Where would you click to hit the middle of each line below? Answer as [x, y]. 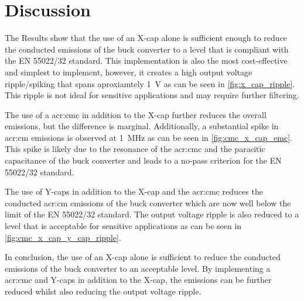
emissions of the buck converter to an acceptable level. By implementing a [138, 268]
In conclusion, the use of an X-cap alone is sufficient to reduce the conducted [143, 257]
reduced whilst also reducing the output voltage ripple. [103, 291]
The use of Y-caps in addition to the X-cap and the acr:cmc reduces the [134, 191]
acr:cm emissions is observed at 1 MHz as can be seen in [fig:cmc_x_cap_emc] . [148, 137]
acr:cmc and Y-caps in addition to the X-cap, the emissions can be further [138, 280]
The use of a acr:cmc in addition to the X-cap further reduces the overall [136, 114]
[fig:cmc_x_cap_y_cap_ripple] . [63, 237]
